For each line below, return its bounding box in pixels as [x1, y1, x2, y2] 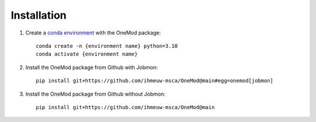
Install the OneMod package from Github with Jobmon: [25, 64, 158, 71]
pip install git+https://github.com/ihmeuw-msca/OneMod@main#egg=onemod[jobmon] [36, 78, 274, 84]
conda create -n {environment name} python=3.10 [36, 43, 178, 49]
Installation [11, 9, 67, 22]
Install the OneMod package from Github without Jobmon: [25, 90, 166, 97]
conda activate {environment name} [36, 51, 138, 58]
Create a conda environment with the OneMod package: [25, 29, 161, 36]
